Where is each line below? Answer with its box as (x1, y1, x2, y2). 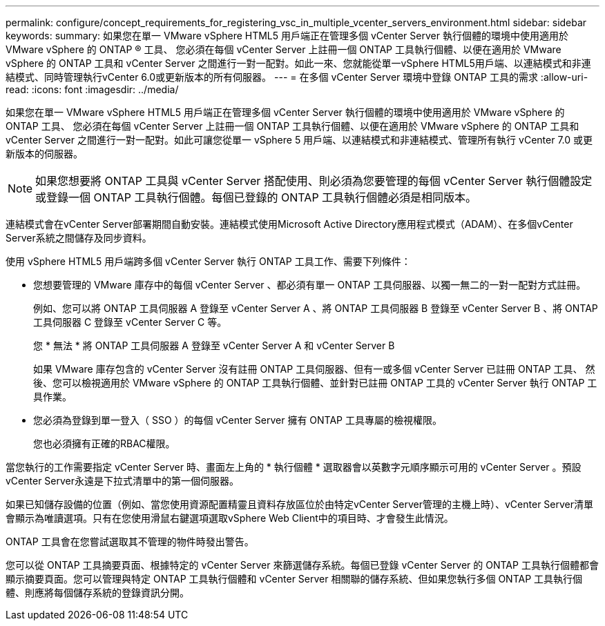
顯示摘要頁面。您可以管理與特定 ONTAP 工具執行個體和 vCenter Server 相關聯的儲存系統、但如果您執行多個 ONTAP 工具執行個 (6, 573, 583, 585)
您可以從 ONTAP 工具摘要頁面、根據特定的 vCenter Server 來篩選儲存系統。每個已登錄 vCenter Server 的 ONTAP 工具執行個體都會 (6, 559, 599, 571)
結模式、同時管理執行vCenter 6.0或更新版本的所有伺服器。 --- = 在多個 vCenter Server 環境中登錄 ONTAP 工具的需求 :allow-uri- (6, 71, 588, 83)
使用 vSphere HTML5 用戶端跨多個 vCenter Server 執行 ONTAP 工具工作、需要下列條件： (6, 255, 411, 267)
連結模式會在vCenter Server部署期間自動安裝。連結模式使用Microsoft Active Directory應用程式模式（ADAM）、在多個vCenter (6, 218, 573, 230)
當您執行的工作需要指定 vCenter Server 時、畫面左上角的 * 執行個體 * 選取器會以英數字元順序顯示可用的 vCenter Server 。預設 (6, 461, 582, 473)
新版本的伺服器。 (6, 148, 83, 159)
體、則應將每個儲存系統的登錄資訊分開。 (6, 587, 189, 598)
